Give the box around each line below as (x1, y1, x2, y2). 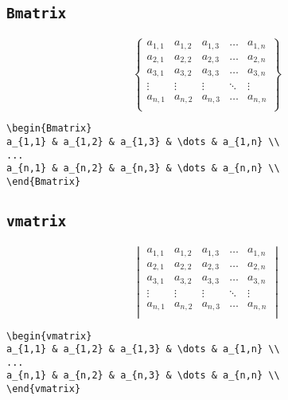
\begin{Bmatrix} (6, 123, 92, 135)
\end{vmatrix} (6, 383, 81, 395)
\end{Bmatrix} (6, 175, 81, 187)
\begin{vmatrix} (6, 330, 92, 342)
